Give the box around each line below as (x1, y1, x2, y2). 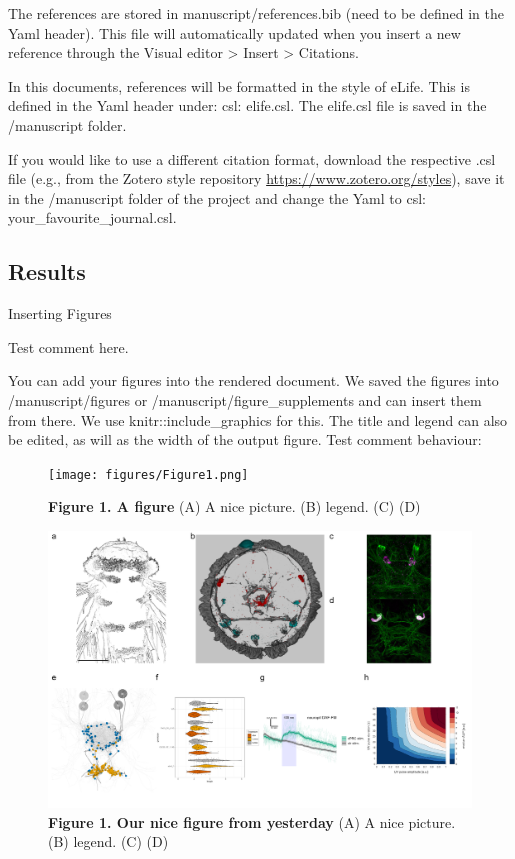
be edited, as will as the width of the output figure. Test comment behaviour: (8, 429, 482, 450)
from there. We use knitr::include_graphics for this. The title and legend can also (8, 409, 508, 430)
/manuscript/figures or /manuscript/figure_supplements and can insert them (8, 389, 482, 410)
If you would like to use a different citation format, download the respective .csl (8, 148, 496, 169)
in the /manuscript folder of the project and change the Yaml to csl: (8, 187, 426, 208)
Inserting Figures (8, 303, 112, 324)
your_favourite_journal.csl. (8, 207, 177, 228)
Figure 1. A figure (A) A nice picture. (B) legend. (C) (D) (48, 496, 421, 517)
